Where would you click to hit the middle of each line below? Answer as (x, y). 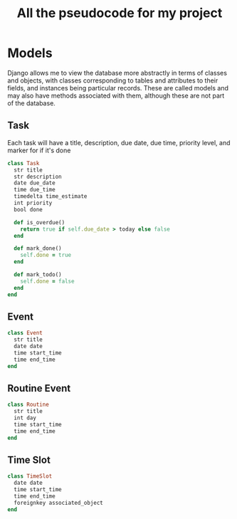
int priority (33, 203)
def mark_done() (38, 248)
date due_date (35, 183)
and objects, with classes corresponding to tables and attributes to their (113, 80)
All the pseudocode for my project (120, 13)
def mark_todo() (38, 275)
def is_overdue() (39, 222)
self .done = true (46, 255)
